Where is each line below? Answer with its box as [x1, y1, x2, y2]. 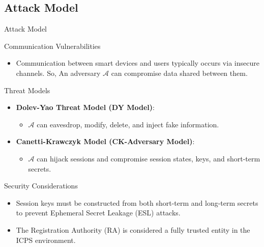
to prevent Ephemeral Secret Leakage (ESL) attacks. [16, 207, 181, 218]
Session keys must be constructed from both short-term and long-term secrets [16, 197, 258, 208]
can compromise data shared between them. [111, 67, 248, 78]
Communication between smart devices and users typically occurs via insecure [16, 58, 259, 68]
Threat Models [4, 85, 50, 95]
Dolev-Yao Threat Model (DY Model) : [16, 102, 155, 113]
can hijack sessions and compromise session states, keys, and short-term [37, 153, 260, 163]
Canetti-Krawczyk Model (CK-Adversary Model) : [16, 136, 195, 147]
